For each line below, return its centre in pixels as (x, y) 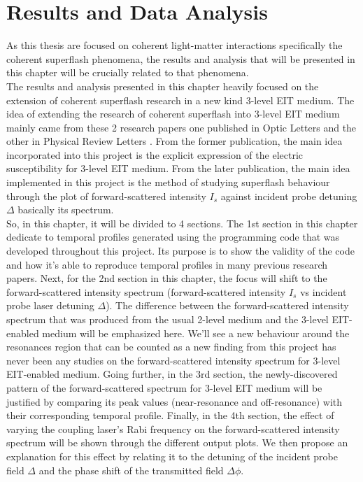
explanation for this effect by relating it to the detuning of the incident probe (172, 456)
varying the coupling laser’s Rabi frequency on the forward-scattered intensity (173, 428)
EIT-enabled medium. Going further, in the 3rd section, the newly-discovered (172, 374)
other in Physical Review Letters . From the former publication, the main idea (175, 141)
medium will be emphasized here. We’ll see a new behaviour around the (196, 333)
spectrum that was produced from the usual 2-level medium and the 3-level (168, 319)
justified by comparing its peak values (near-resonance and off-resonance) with (175, 401)
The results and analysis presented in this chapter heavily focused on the (163, 86)
